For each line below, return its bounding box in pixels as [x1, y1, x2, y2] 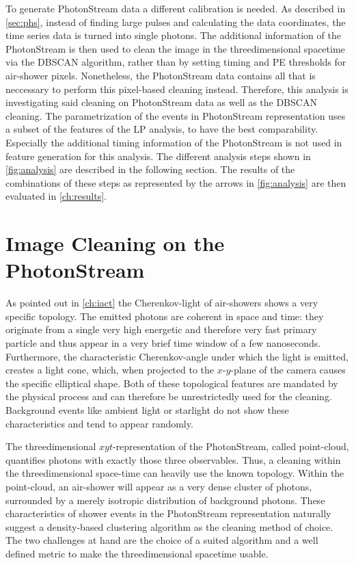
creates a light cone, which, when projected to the [5, 363, 215, 377]
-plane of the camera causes [230, 363, 346, 377]
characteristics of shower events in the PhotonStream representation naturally [5, 506, 331, 521]
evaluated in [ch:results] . [5, 189, 107, 203]
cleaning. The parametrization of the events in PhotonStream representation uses [5, 108, 346, 122]
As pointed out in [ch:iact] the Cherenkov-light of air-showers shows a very [5, 295, 318, 310]
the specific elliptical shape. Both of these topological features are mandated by [5, 376, 338, 390]
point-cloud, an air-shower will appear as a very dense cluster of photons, [5, 479, 312, 493]
